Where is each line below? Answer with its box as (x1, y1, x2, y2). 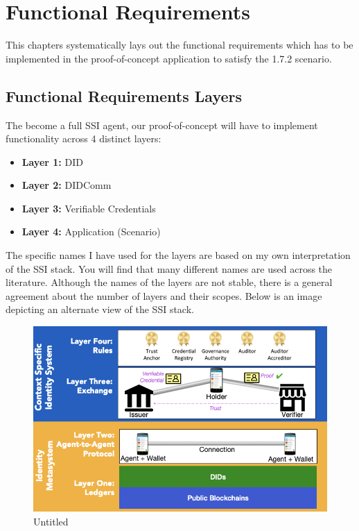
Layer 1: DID (21, 154, 83, 169)
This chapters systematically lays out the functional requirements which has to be (6, 37, 353, 52)
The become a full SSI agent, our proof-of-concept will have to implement (6, 117, 318, 132)
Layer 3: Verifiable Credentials (21, 201, 156, 215)
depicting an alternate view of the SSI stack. (6, 302, 194, 317)
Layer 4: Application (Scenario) (21, 224, 161, 239)
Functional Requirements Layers (6, 85, 243, 106)
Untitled (33, 514, 69, 528)
